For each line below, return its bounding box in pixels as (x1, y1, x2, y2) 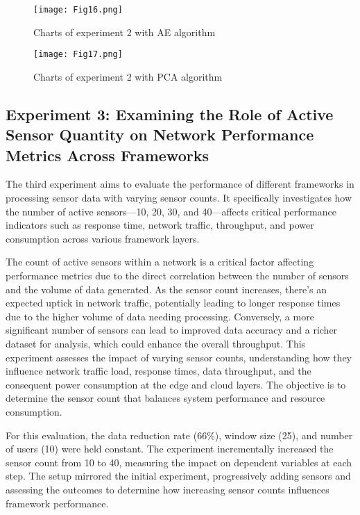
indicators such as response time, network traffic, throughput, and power (6, 218, 314, 232)
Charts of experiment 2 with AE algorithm (33, 24, 216, 39)
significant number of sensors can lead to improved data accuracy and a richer (6, 322, 338, 337)
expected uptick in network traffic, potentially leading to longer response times (6, 295, 341, 310)
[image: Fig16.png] (33, 5, 123, 15)
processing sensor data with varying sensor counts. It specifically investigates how (6, 190, 352, 205)
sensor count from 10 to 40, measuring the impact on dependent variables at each (6, 455, 352, 469)
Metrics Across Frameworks (6, 144, 209, 165)
